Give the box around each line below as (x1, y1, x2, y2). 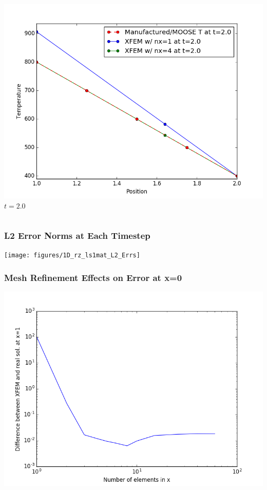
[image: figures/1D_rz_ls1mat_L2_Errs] (4, 252, 140, 259)
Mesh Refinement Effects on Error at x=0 (4, 271, 182, 284)
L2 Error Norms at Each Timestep (4, 229, 150, 242)
